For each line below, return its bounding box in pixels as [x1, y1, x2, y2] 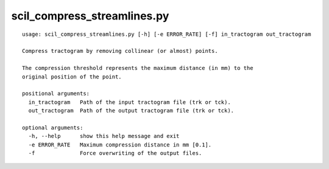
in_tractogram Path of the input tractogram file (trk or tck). [28, 98, 231, 106]
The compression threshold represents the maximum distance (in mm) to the [22, 64, 253, 72]
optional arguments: [22, 124, 83, 131]
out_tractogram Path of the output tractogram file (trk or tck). [28, 107, 235, 114]
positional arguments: [22, 90, 90, 97]
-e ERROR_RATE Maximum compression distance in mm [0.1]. [28, 141, 212, 148]
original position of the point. [22, 73, 122, 80]
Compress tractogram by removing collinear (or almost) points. [22, 47, 219, 55]
